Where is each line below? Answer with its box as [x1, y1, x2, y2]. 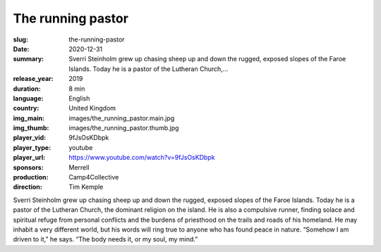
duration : [13, 84, 42, 93]
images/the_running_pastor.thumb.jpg [68, 124, 179, 132]
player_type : [13, 143, 52, 151]
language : [13, 94, 44, 102]
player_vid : [13, 134, 46, 142]
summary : [13, 55, 44, 63]
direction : [13, 183, 42, 191]
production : [13, 173, 49, 182]
